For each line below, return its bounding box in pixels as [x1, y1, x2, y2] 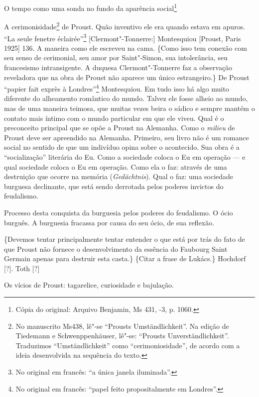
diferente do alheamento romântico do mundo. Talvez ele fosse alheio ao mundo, [4, 93, 248, 103]
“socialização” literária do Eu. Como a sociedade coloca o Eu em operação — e [4, 151, 246, 162]
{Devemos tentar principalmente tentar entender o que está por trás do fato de [4, 234, 245, 244]
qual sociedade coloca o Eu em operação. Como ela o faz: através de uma [4, 161, 227, 172]
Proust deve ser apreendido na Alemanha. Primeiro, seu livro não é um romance [4, 132, 249, 142]
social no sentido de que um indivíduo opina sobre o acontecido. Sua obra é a [4, 142, 240, 152]
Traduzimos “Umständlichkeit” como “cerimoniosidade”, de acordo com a [15, 340, 240, 350]
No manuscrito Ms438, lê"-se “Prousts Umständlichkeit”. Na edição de [15, 320, 229, 331]
